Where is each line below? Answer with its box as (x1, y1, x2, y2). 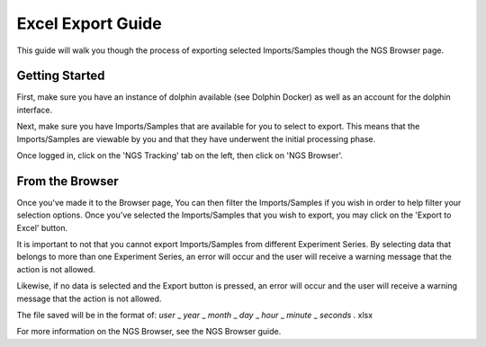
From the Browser (16, 173, 119, 189)
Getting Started (16, 68, 105, 84)
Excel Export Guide (16, 13, 162, 33)
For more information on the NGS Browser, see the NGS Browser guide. (16, 326, 282, 337)
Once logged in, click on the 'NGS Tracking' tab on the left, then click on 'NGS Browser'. (16, 150, 344, 161)
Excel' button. (16, 222, 68, 233)
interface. (16, 104, 53, 115)
